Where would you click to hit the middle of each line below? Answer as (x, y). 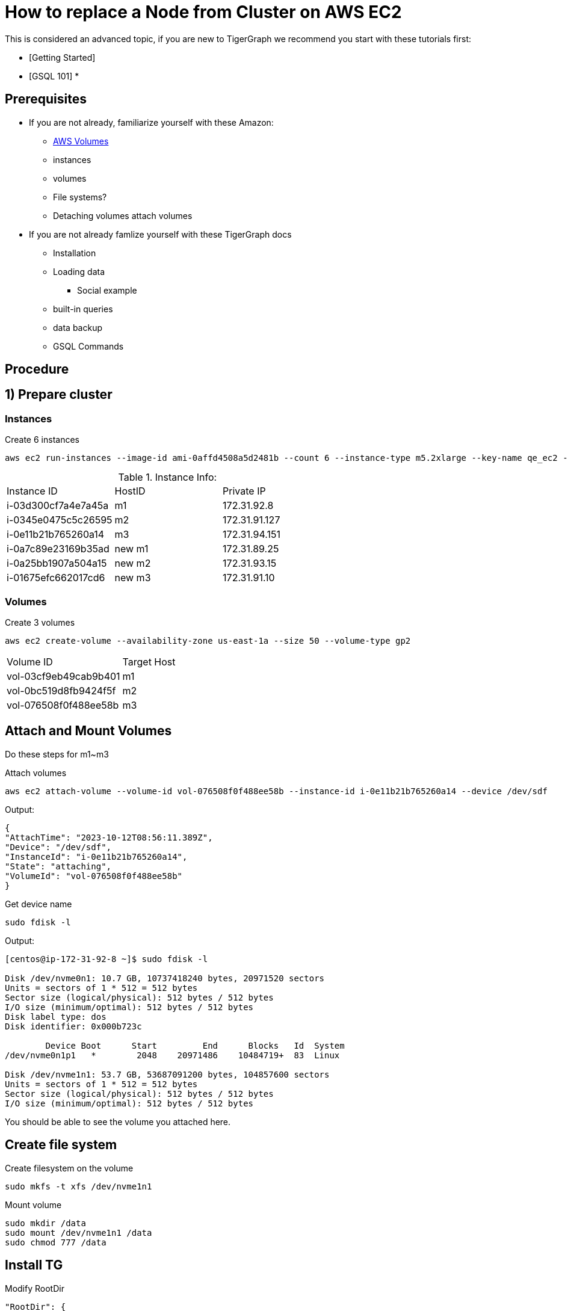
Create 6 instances (42, 440)
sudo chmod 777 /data (56, 1242)
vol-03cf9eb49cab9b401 (63, 676)
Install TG (34, 1265)
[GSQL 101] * (54, 76)
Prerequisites (46, 99)
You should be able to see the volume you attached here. (118, 1121)
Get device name (39, 904)
